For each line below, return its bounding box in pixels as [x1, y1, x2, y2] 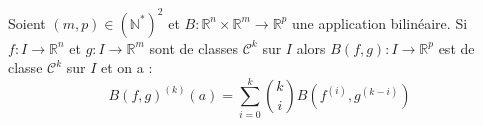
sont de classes [149, 37, 239, 58]
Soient [8, 12, 46, 33]
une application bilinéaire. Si [291, 12, 468, 33]
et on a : [101, 57, 153, 78]
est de [438, 37, 475, 58]
